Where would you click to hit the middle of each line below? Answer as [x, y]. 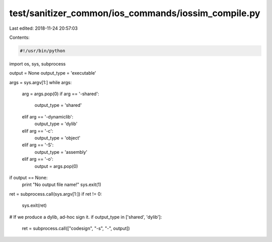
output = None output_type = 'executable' [53, 73]
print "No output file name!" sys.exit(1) [62, 185]
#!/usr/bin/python [43, 51]
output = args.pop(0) [56, 166]
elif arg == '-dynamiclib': [48, 116]
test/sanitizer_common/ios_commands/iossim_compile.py [135, 13]
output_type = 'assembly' [61, 152]
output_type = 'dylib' [56, 124]
